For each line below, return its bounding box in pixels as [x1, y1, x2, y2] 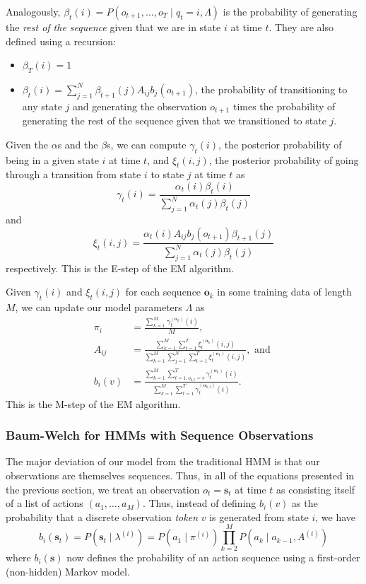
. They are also [268, 20, 333, 34]
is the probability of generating [223, 4, 358, 18]
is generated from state [209, 509, 309, 524]
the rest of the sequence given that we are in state [6, 20, 221, 34]
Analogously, [6, 4, 61, 18]
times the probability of [232, 98, 336, 113]
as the [292, 496, 318, 510]
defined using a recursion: [6, 33, 116, 48]
